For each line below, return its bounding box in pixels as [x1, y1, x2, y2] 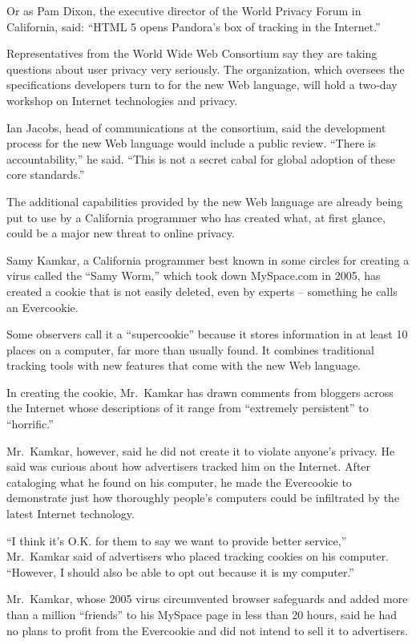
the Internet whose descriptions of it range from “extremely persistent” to [6, 399, 369, 416]
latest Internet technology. [6, 505, 135, 522]
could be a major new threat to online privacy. [6, 225, 235, 241]
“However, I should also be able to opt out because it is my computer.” [6, 563, 354, 580]
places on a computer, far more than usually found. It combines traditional [6, 341, 374, 358]
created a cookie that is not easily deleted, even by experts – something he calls [6, 282, 398, 299]
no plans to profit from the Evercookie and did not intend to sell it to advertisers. [6, 622, 408, 638]
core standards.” [6, 166, 85, 183]
